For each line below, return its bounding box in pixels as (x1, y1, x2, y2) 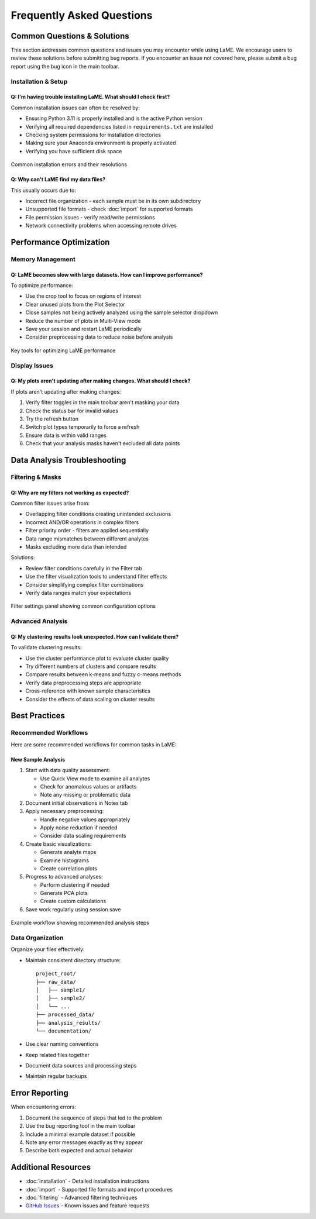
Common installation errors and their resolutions (11, 161, 128, 168)
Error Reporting (11, 1088, 68, 1098)
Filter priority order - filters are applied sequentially (25, 527, 149, 534)
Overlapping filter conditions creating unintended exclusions (25, 511, 171, 518)
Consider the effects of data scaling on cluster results (25, 695, 155, 703)
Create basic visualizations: (25, 840, 92, 848)
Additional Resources (11, 1162, 91, 1172)
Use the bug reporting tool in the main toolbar (25, 1122, 136, 1130)
